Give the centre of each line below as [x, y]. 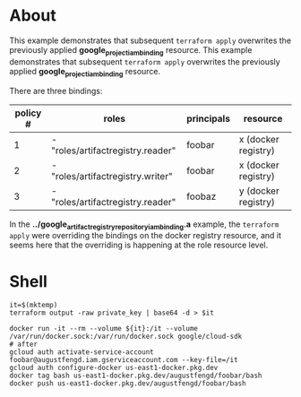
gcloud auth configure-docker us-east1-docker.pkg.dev [114, 368]
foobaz [202, 196]
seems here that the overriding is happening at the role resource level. [139, 245]
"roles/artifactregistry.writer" [112, 176]
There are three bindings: [56, 91]
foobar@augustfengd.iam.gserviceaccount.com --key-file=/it [124, 360]
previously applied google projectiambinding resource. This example [131, 51]
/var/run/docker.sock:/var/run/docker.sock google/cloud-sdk [126, 337]
